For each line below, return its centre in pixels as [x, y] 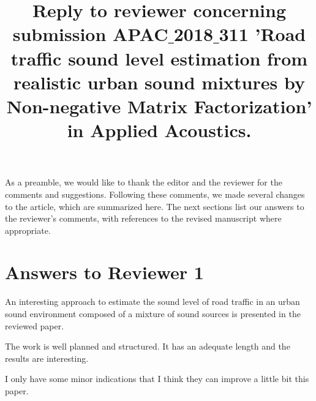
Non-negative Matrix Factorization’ [159, 106]
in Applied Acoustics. [159, 130]
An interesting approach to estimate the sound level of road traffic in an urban [152, 302]
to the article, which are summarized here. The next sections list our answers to [155, 206]
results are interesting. [47, 358]
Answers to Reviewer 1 [104, 272]
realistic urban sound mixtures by [159, 82]
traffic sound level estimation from [159, 58]
